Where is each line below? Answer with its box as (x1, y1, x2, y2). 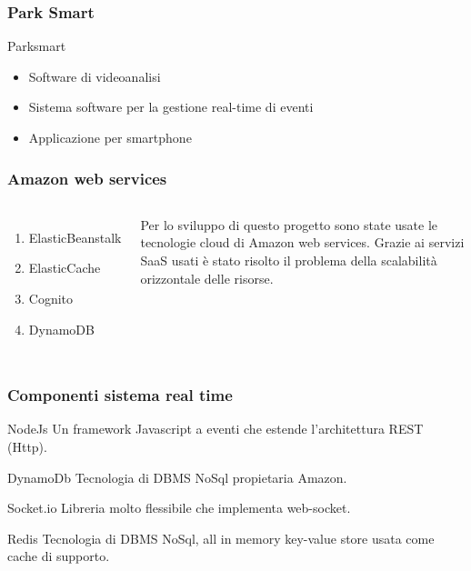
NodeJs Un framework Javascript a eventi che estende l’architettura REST (7, 419, 424, 438)
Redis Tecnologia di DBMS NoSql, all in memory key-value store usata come (7, 528, 435, 547)
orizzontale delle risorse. (140, 268, 274, 287)
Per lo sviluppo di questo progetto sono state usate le (140, 215, 437, 234)
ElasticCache (28, 258, 101, 277)
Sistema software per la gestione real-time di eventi (28, 97, 314, 116)
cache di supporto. (7, 546, 110, 566)
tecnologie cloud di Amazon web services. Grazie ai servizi (140, 233, 465, 252)
